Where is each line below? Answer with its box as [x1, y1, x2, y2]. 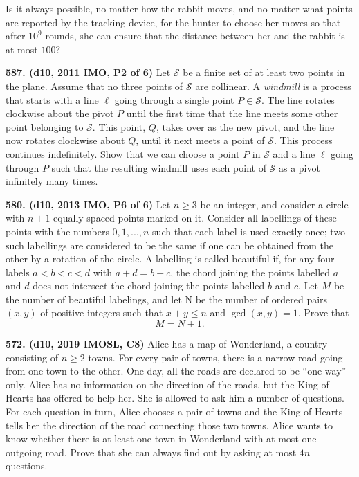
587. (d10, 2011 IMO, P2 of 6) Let [6, 65, 171, 80]
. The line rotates [261, 92, 335, 107]
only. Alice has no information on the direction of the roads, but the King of [6, 377, 329, 391]
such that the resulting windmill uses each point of [51, 160, 266, 174]
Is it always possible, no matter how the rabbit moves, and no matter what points [6, 1, 353, 15]
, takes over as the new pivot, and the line [156, 119, 335, 134]
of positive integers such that [40, 305, 163, 320]
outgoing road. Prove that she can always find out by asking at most [6, 444, 297, 459]
